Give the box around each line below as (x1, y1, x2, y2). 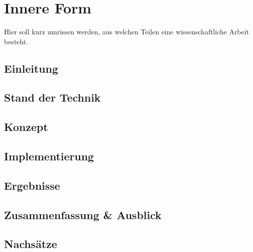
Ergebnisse (4, 177, 60, 193)
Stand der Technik (4, 90, 101, 105)
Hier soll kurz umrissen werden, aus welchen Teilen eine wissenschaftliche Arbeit (4, 26, 249, 37)
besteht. (4, 36, 28, 46)
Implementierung (4, 148, 94, 164)
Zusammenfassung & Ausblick (4, 207, 162, 222)
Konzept (4, 119, 48, 134)
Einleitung (4, 60, 58, 76)
